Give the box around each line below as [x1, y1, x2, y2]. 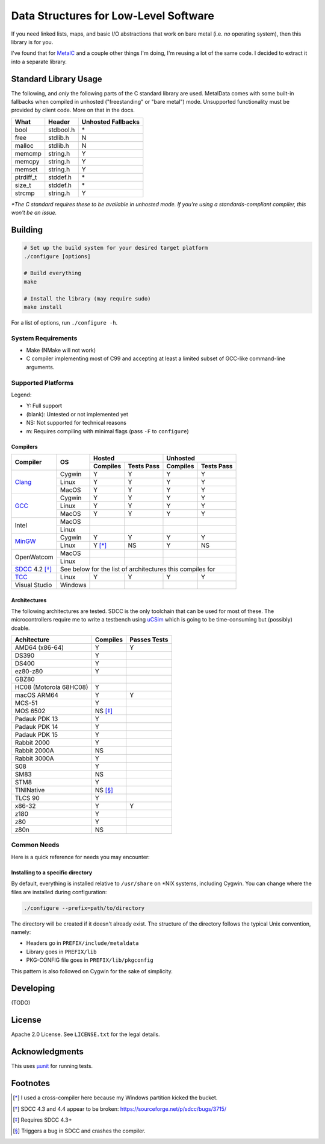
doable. [11, 624, 30, 632]
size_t [14, 181, 31, 189]
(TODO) [11, 999, 31, 1006]
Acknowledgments [11, 1047, 84, 1057]
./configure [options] [23, 253, 91, 259]
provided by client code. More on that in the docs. [11, 106, 135, 114]
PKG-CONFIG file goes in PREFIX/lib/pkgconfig [26, 956, 153, 964]
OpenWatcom [14, 553, 54, 561]
